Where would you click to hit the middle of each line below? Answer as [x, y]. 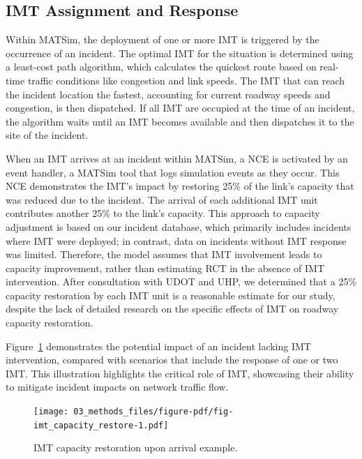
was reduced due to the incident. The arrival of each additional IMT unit [162, 199]
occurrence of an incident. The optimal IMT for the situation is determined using [180, 53]
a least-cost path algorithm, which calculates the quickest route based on [161, 67]
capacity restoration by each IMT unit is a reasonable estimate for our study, [171, 295]
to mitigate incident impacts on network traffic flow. [117, 387]
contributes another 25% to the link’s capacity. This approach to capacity [163, 213]
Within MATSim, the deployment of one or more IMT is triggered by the [163, 39]
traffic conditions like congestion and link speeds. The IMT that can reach [186, 80]
